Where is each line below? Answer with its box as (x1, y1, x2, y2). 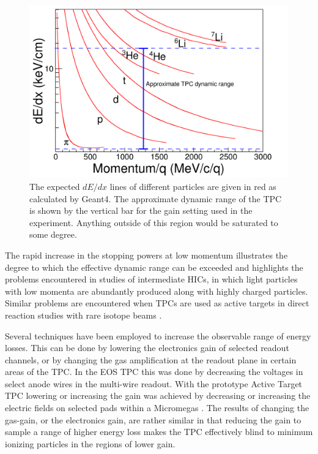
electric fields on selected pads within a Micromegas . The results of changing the (5, 401, 309, 414)
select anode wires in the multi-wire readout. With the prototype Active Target (5, 377, 303, 390)
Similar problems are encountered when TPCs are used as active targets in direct (5, 297, 309, 309)
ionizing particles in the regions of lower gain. (5, 437, 176, 450)
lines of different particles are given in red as (109, 180, 276, 192)
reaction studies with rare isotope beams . (5, 308, 162, 321)
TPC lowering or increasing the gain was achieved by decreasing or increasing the (5, 389, 311, 402)
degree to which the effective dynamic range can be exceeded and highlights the (5, 260, 303, 273)
